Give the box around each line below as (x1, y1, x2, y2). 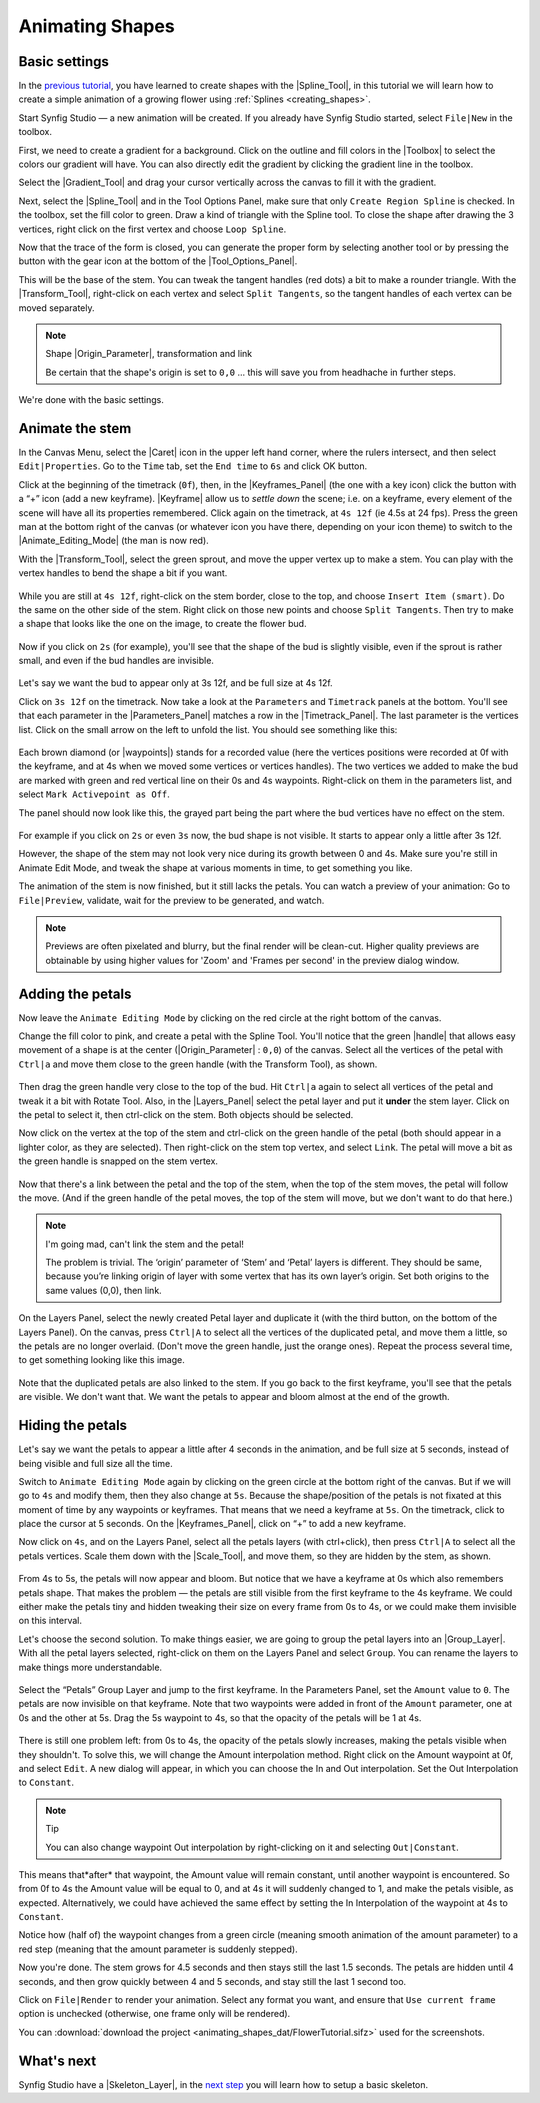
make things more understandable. (18, 1661, 163, 1673)
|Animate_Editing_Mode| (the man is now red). (18, 535, 209, 547)
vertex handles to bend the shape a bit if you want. (18, 567, 228, 579)
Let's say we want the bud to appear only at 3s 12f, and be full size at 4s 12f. (18, 677, 334, 689)
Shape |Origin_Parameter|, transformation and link (45, 348, 253, 360)
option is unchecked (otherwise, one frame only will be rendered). (18, 2008, 291, 2020)
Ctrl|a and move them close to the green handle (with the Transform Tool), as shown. (18, 1058, 378, 1070)
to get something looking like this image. (18, 1354, 185, 1366)
